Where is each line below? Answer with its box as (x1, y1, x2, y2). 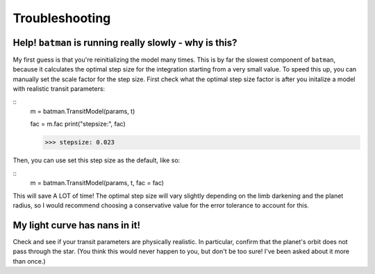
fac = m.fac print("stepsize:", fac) (30, 120, 126, 128)
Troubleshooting (12, 10, 111, 26)
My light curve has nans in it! (12, 219, 141, 231)
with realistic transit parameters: (12, 85, 106, 93)
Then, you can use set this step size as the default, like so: (12, 156, 181, 164)
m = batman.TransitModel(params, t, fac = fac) (30, 179, 165, 187)
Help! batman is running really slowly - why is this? (12, 37, 237, 49)
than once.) (12, 257, 46, 265)
